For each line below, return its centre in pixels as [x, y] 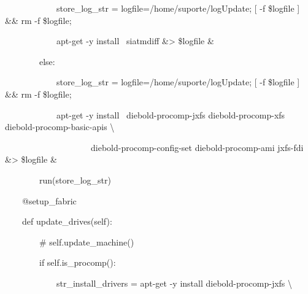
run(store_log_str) [75, 180]
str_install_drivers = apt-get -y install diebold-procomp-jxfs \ [174, 283]
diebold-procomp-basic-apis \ [60, 127]
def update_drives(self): [67, 221]
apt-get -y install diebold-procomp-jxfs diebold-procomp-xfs [171, 114]
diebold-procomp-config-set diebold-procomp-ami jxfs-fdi [197, 147]
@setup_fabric [49, 200]
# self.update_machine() [87, 242]
